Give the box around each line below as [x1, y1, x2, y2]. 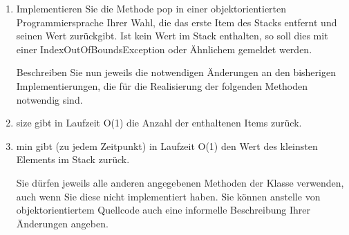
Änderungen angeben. [16, 216, 109, 230]
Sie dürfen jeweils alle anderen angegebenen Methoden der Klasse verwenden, [16, 175, 344, 189]
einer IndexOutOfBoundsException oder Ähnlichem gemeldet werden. [16, 41, 312, 56]
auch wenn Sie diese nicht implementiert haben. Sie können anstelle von [16, 189, 321, 203]
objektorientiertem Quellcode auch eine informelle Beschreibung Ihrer [16, 203, 310, 217]
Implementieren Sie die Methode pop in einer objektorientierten [16, 1, 287, 15]
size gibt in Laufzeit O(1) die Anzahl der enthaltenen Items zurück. [16, 115, 302, 130]
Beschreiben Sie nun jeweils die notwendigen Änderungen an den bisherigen [16, 65, 336, 79]
